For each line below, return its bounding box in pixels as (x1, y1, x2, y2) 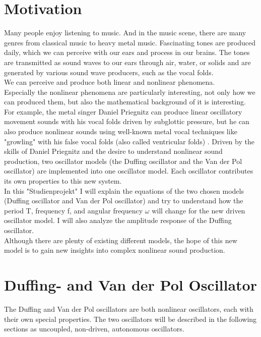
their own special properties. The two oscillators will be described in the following (4, 313, 257, 324)
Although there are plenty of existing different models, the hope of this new (4, 235, 237, 245)
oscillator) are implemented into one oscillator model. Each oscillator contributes (4, 165, 253, 176)
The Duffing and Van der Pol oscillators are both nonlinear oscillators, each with (4, 303, 253, 314)
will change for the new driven (152, 205, 245, 215)
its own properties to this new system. (4, 176, 122, 186)
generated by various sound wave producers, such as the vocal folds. (4, 67, 214, 77)
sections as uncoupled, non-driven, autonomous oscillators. (4, 323, 184, 334)
